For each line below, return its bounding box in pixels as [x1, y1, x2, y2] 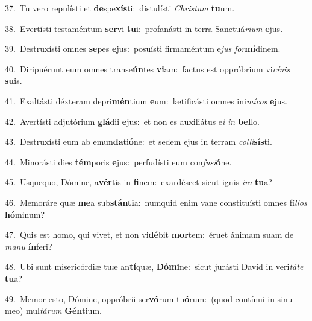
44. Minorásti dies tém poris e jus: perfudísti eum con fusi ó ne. [5, 155, 232, 168]
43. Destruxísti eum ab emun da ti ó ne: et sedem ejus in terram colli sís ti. [5, 135, 272, 148]
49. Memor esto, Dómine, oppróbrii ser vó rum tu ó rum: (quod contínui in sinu [5, 292, 293, 305]
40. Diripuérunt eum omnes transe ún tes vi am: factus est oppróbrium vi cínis [5, 62, 290, 75]
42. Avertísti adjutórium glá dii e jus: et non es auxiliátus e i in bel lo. [5, 115, 260, 127]
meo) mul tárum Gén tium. [5, 304, 102, 317]
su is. [5, 74, 22, 87]
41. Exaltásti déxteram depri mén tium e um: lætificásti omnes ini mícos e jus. [5, 94, 287, 107]
